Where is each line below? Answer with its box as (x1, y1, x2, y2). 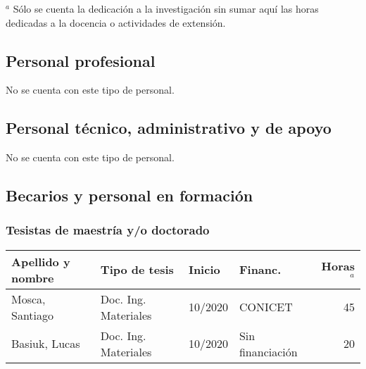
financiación (239, 343, 298, 360)
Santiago (11, 306, 54, 323)
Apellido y (11, 253, 70, 270)
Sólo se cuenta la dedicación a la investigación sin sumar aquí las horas (13, 1, 319, 15)
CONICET (239, 299, 293, 315)
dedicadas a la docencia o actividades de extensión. (6, 15, 226, 30)
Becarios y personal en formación (6, 184, 253, 206)
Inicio (188, 261, 220, 278)
